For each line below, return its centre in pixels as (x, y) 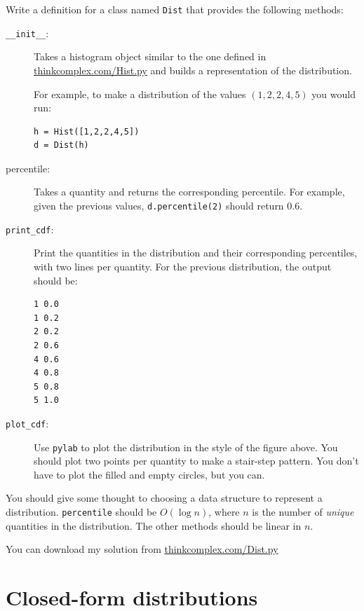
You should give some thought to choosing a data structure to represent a (164, 498)
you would (333, 94)
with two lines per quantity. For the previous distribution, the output (183, 266)
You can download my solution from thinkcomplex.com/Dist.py (142, 549)
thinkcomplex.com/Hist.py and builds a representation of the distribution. (193, 70)
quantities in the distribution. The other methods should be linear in (154, 525)
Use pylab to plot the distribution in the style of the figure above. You (186, 447)
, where (224, 512)
